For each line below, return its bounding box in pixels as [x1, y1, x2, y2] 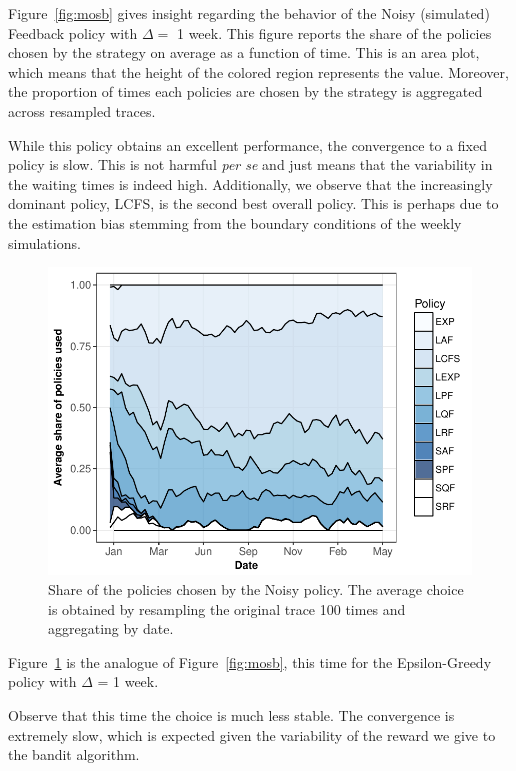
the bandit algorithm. [8, 744, 140, 765]
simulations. [8, 232, 81, 253]
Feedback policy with [8, 22, 138, 43]
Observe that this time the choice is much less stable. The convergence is [8, 705, 455, 726]
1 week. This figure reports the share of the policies [176, 22, 492, 43]
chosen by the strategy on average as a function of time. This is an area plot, [8, 42, 480, 63]
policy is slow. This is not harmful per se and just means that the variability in [8, 154, 493, 175]
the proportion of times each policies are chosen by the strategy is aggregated [8, 81, 483, 102]
